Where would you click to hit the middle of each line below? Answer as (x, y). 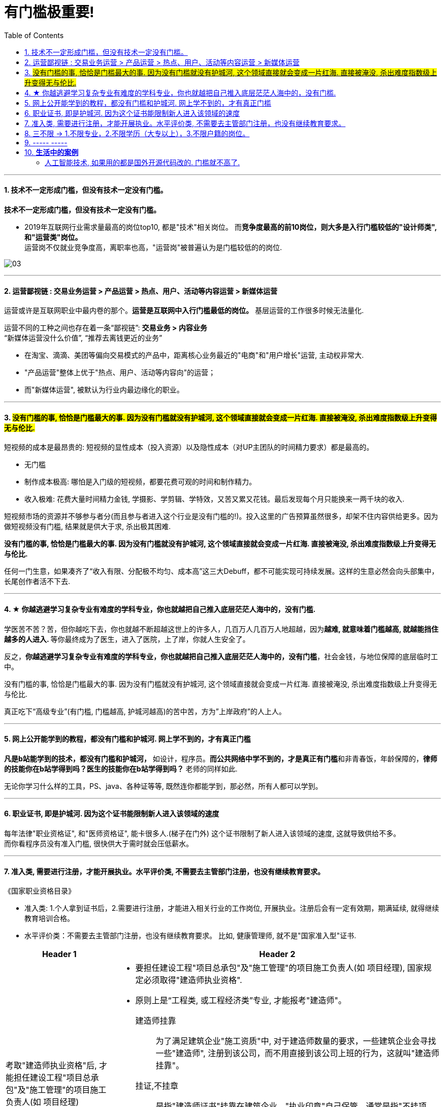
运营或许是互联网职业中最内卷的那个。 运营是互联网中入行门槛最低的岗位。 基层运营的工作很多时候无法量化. (184, 311)
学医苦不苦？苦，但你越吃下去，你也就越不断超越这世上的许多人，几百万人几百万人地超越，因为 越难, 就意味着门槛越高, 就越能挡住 (221, 629)
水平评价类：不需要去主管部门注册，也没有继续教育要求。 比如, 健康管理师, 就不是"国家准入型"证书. (190, 936)
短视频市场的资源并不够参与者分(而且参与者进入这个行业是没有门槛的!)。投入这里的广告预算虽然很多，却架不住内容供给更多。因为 (221, 516)
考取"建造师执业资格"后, (51, 1066)
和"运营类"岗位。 (53, 237)
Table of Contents (34, 35)
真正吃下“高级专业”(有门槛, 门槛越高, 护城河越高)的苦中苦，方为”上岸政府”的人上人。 (145, 711)
